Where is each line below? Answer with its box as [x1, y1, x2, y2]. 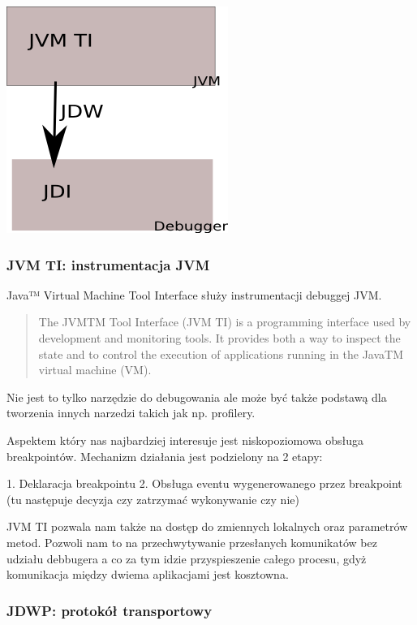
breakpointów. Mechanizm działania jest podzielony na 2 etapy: [6, 447, 323, 464]
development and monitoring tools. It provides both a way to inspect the [38, 330, 401, 346]
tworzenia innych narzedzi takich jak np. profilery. [6, 404, 256, 421]
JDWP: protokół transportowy [6, 600, 213, 620]
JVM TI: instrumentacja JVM [6, 254, 210, 274]
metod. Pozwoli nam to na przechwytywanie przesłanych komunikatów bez [6, 533, 377, 550]
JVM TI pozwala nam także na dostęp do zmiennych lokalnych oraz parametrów [6, 518, 408, 535]
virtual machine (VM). [38, 361, 152, 378]
